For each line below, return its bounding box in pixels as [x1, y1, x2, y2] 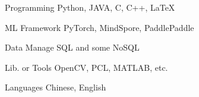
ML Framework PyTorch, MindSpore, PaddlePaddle [5, 21, 194, 33]
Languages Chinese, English [5, 81, 106, 93]
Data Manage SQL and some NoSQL [5, 41, 140, 54]
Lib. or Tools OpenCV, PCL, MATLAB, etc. [5, 61, 168, 73]
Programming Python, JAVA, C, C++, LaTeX [5, 1, 175, 13]
